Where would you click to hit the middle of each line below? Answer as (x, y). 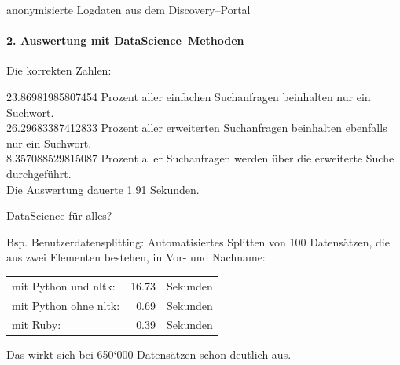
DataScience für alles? (59, 215)
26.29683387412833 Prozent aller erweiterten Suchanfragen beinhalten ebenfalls (197, 128)
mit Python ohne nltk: (66, 305)
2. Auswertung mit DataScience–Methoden (125, 40)
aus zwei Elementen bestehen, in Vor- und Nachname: (136, 257)
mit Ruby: (37, 325)
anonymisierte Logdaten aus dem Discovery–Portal (128, 9)
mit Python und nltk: (64, 285)
